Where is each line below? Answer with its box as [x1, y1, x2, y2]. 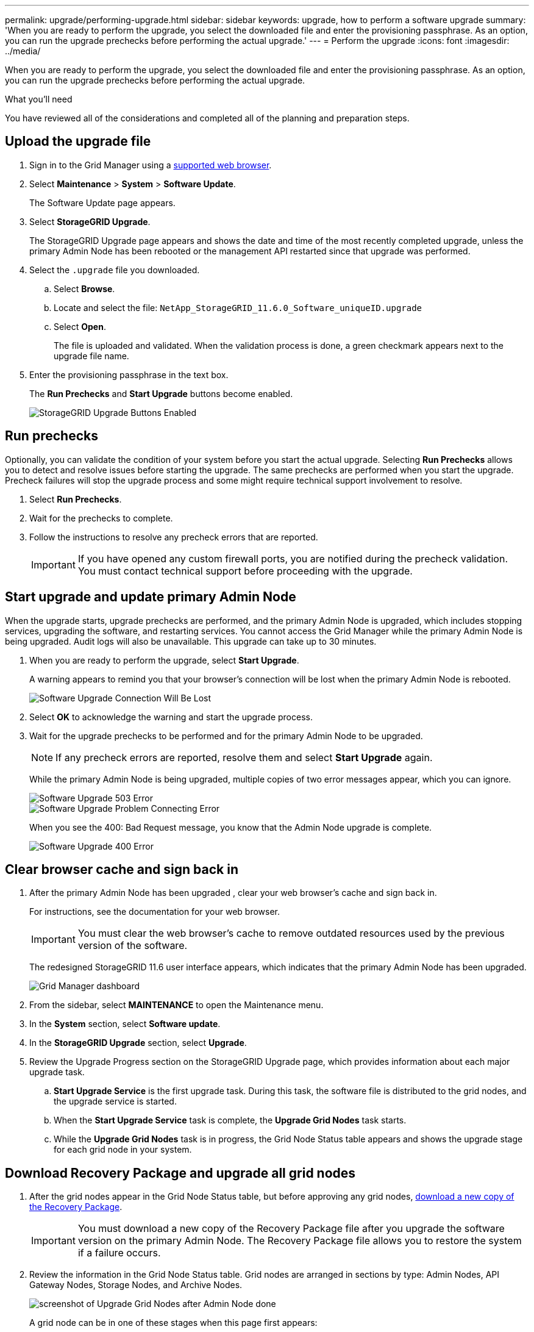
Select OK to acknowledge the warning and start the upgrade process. [29, 711, 313, 722]
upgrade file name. [54, 350, 129, 361]
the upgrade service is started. [54, 1096, 177, 1107]
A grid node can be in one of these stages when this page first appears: [29, 1317, 318, 1328]
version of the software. [77, 939, 188, 952]
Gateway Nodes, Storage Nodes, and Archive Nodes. [29, 1280, 243, 1291]
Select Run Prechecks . [29, 493, 122, 504]
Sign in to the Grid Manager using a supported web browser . [29, 159, 272, 170]
